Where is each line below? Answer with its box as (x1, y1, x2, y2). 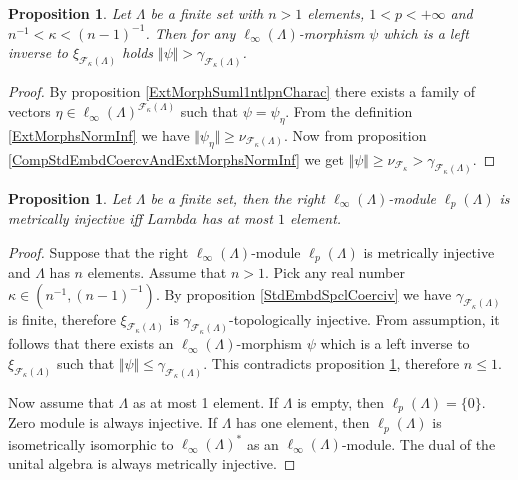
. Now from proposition (283, 124, 427, 145)
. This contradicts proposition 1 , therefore (203, 353, 460, 374)
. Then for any (145, 22, 236, 43)
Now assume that (8, 391, 114, 412)
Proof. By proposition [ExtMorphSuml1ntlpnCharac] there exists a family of (8, 81, 476, 102)
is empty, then (297, 391, 384, 412)
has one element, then (236, 412, 370, 433)
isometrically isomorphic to (8, 433, 174, 454)
